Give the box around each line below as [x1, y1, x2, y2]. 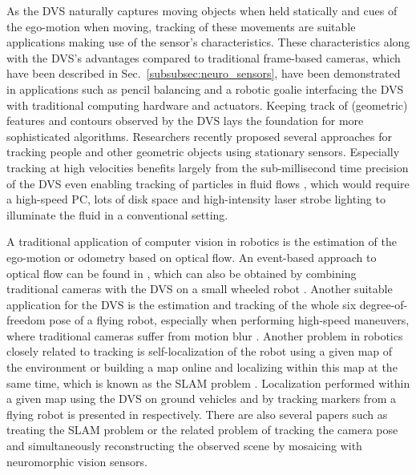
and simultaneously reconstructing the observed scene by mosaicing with [6, 437, 362, 454]
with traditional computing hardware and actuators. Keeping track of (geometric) [6, 96, 408, 113]
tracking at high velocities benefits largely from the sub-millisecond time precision [6, 159, 409, 175]
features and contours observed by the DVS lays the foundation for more [6, 112, 364, 129]
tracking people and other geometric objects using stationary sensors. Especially [6, 143, 400, 160]
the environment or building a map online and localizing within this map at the [6, 359, 398, 376]
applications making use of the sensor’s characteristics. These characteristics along [6, 34, 410, 50]
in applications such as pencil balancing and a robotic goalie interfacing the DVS [6, 80, 404, 97]
